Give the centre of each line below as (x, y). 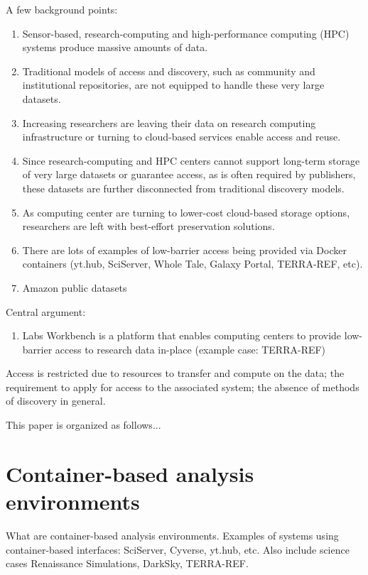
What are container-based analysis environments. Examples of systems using (172, 535)
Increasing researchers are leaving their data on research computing (169, 122)
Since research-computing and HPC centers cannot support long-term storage (191, 160)
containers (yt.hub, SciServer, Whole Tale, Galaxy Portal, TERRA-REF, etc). (193, 264)
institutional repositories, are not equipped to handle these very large (173, 85)
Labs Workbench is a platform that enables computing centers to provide (182, 335)
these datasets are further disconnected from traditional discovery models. (183, 188)
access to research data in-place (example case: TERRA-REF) (190, 349)
